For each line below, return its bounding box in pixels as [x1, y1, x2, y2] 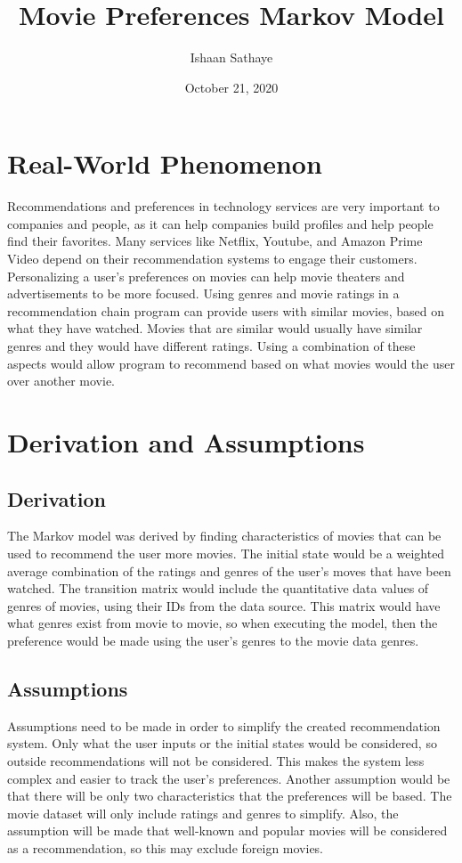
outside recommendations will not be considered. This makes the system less [7, 751, 425, 769]
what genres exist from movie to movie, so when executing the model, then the [7, 614, 438, 632]
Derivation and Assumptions [7, 423, 365, 460]
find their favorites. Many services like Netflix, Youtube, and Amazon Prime [7, 232, 423, 250]
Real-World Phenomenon [7, 145, 322, 182]
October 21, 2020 [184, 77, 279, 96]
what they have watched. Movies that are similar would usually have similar [7, 319, 423, 338]
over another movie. [7, 371, 116, 390]
